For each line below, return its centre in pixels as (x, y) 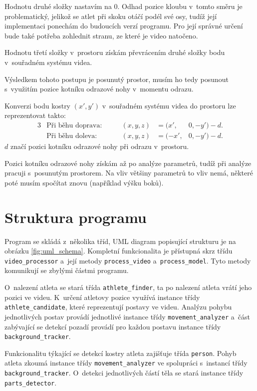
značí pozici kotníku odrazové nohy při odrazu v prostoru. (100, 146)
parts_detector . (31, 382)
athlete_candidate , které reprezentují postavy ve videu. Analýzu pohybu (118, 307)
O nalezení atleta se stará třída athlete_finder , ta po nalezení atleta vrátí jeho (128, 287)
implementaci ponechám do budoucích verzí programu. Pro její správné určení (124, 26)
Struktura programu (76, 217)
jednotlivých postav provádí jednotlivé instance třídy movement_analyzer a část (127, 316)
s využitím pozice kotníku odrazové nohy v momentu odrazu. (99, 89)
